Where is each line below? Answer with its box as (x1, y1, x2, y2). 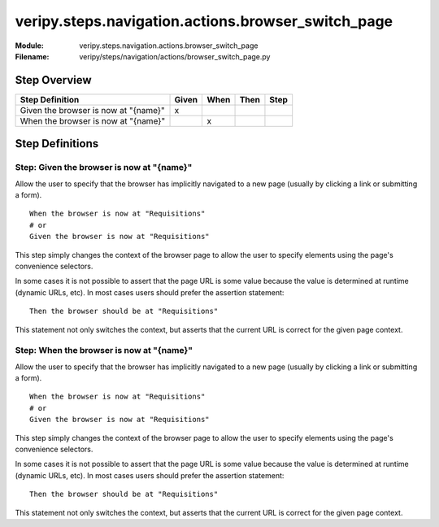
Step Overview (15, 73, 93, 87)
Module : (15, 41, 44, 50)
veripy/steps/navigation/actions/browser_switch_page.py (79, 51, 271, 61)
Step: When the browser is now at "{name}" (15, 345, 193, 356)
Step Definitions (15, 137, 99, 150)
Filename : (15, 51, 50, 61)
